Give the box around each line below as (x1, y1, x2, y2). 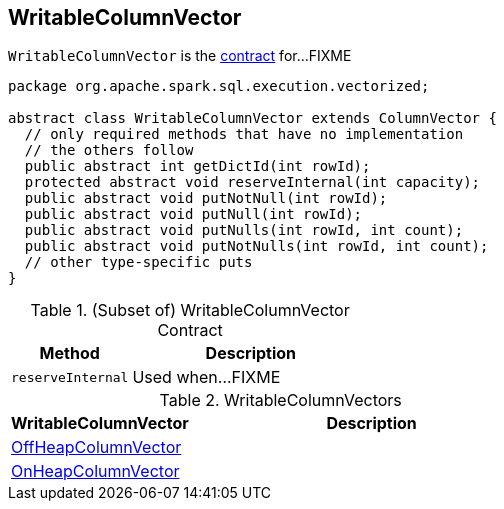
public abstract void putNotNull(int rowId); (24, 190, 388, 207)
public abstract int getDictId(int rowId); (24, 158, 371, 175)
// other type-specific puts (24, 254, 253, 271)
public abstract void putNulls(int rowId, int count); (24, 222, 464, 239)
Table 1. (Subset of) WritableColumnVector (30, 300, 350, 321)
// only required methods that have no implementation (24, 126, 464, 143)
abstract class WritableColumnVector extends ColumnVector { (8, 110, 497, 127)
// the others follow (24, 142, 194, 159)
